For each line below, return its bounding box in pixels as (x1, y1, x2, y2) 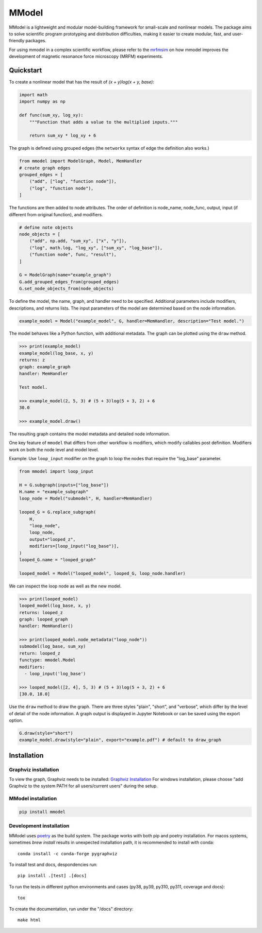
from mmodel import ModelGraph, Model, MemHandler (19, 158, 143, 164)
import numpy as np (19, 99, 65, 104)
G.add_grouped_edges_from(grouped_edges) (19, 279, 119, 284)
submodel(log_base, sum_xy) (19, 644, 86, 649)
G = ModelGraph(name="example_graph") (19, 272, 112, 278)
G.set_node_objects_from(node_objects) (19, 286, 114, 292)
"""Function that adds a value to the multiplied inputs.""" (29, 119, 178, 125)
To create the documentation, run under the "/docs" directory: (9, 906, 133, 912)
